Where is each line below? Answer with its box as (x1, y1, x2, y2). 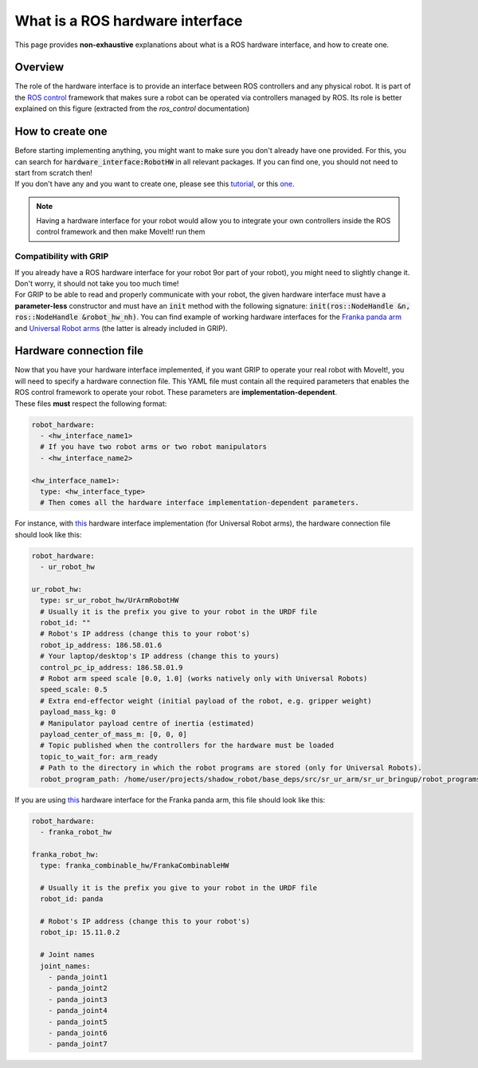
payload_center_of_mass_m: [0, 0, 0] (40, 730, 187, 739)
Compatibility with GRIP (14, 251, 109, 262)
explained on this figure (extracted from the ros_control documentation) (14, 104, 250, 113)
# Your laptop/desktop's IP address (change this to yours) (40, 652, 280, 661)
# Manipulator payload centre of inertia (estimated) (40, 719, 255, 727)
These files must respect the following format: (14, 399, 167, 408)
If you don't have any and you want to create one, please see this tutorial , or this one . (14, 179, 295, 189)
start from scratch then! (14, 167, 93, 177)
